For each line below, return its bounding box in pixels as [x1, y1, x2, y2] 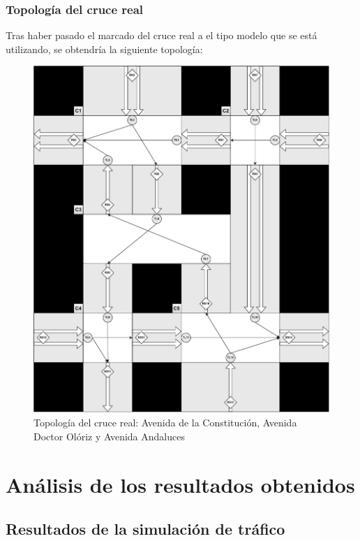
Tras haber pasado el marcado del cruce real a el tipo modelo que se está [6, 28, 317, 43]
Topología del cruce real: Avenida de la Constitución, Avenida [33, 415, 297, 430]
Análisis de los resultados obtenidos [6, 470, 355, 498]
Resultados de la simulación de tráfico [6, 518, 285, 540]
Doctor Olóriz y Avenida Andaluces [33, 428, 185, 443]
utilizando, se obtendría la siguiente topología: [6, 41, 203, 56]
